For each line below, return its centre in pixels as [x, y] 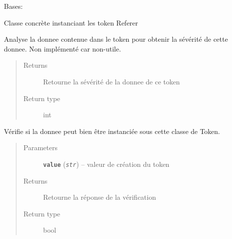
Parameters [40, 147]
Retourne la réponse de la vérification [100, 197]
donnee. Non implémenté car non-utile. [63, 48]
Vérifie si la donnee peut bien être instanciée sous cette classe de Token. [112, 131]
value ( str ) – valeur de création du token [106, 164]
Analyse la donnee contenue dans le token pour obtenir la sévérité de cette [116, 39]
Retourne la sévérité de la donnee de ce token [111, 81]
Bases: [14, 6]
